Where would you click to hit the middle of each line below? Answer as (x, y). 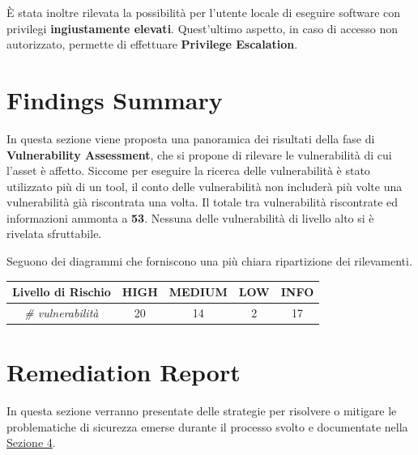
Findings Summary (115, 99)
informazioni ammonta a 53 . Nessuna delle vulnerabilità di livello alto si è (190, 217)
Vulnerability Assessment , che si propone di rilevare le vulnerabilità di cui (199, 154)
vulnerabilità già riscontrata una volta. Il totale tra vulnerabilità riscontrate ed (203, 202)
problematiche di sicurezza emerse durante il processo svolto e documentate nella (207, 426)
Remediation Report (124, 372)
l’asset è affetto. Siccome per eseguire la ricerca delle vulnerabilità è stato (188, 170)
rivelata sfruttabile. (54, 234)
